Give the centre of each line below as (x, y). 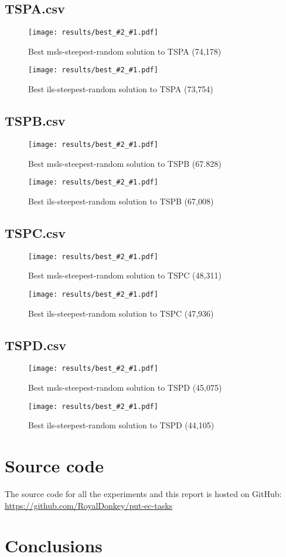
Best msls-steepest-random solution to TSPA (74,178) (125, 51)
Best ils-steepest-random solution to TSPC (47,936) (121, 313)
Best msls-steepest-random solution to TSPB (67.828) (125, 163)
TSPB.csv (35, 121)
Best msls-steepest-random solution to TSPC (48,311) (125, 275)
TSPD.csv (35, 345)
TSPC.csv (35, 232)
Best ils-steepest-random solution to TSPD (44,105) (121, 425)
